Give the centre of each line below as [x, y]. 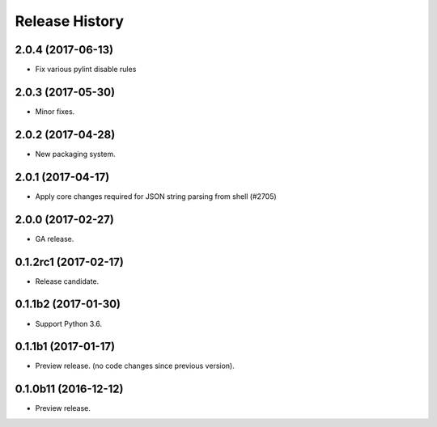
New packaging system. [76, 154]
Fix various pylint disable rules [86, 70]
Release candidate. [67, 281]
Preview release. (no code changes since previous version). [135, 366]
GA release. [55, 239]
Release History [70, 21]
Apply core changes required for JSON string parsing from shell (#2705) [156, 196]
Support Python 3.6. [69, 323]
